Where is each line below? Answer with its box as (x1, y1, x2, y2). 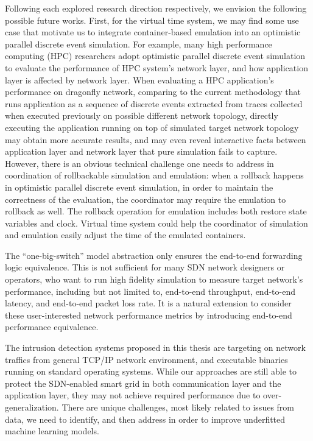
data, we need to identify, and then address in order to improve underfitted (5, 412, 286, 425)
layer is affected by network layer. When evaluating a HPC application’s (5, 73, 274, 86)
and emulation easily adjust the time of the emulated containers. (5, 228, 246, 241)
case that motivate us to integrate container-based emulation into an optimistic (5, 26, 301, 38)
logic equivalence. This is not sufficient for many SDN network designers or (5, 261, 285, 273)
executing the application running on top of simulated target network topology (5, 121, 299, 133)
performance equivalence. (5, 320, 99, 333)
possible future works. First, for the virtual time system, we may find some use (5, 13, 299, 26)
